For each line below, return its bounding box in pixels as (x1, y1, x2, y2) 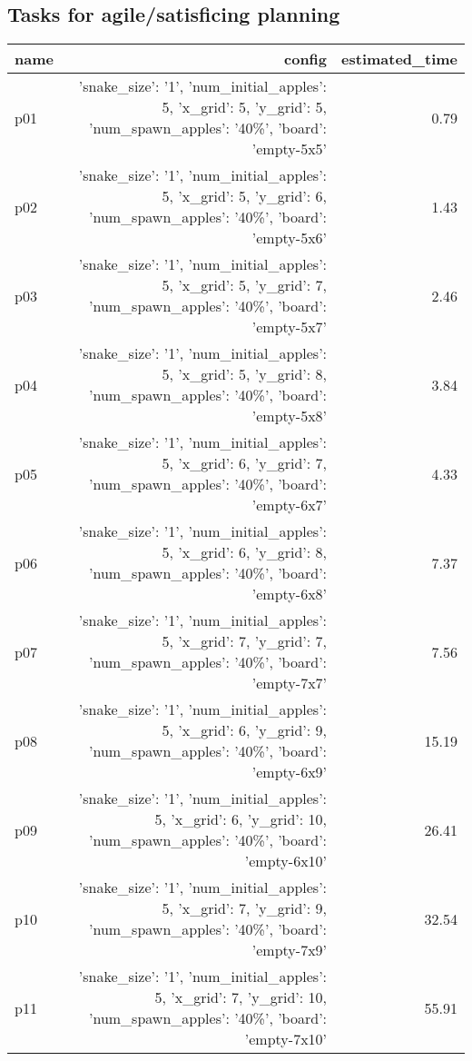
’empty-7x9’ (251, 939, 328, 961)
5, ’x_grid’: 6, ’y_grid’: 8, (162, 541, 328, 563)
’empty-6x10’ (244, 850, 328, 872)
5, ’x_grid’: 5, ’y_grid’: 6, (162, 185, 328, 207)
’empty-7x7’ (251, 672, 328, 694)
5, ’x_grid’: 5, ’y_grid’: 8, (162, 363, 328, 385)
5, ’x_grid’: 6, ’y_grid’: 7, (162, 452, 328, 474)
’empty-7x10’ (244, 1028, 328, 1050)
